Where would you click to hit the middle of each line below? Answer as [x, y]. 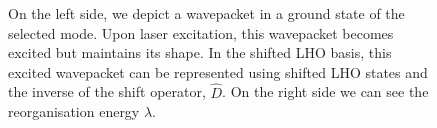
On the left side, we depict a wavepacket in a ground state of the [206, 13]
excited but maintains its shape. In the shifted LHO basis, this [200, 52]
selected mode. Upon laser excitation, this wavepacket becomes [201, 32]
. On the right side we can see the [325, 91]
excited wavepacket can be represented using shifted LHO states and [218, 71]
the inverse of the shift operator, [107, 91]
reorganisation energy [74, 111]
